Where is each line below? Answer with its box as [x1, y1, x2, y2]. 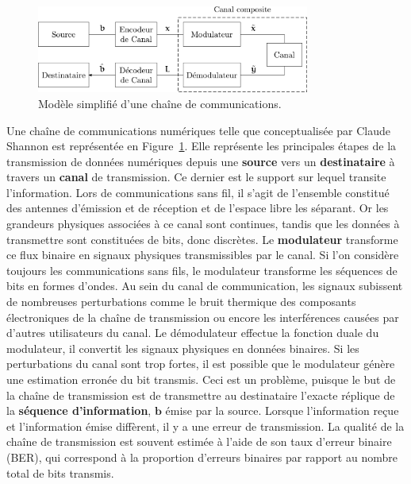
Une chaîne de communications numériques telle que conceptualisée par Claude [6, 122, 391, 138]
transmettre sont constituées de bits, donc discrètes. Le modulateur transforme [6, 230, 398, 247]
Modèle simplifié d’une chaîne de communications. [38, 95, 282, 111]
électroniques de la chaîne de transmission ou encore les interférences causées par [6, 308, 399, 325]
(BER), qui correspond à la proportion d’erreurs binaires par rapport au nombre [6, 448, 398, 465]
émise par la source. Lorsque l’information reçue [165, 402, 399, 419]
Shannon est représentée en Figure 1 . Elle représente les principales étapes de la [6, 137, 397, 154]
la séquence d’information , [6, 402, 152, 419]
